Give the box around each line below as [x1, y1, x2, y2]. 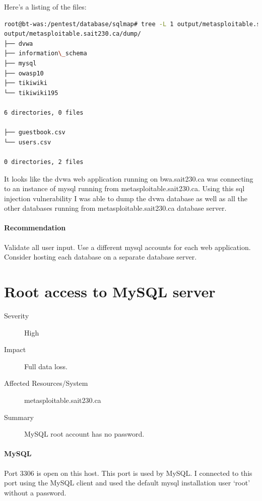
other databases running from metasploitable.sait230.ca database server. [4, 203, 227, 213]
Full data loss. [24, 361, 68, 371]
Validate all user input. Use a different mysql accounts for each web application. [4, 241, 251, 252]
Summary [4, 411, 34, 422]
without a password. [4, 487, 67, 497]
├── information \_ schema [4, 50, 87, 57]
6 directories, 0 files [4, 109, 84, 116]
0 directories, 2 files [4, 158, 84, 165]
